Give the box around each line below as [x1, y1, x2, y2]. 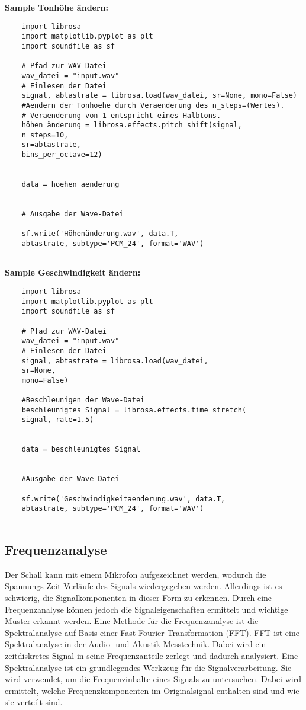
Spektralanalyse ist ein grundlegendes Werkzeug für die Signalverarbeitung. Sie [5, 661, 292, 673]
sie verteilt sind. [5, 696, 63, 708]
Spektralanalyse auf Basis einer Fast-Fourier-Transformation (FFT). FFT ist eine [5, 626, 299, 638]
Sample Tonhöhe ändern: [5, 1, 109, 13]
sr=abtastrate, [21, 140, 81, 149]
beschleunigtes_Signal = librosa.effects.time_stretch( [21, 405, 247, 414]
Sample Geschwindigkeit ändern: [5, 266, 141, 279]
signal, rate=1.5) [21, 415, 94, 424]
